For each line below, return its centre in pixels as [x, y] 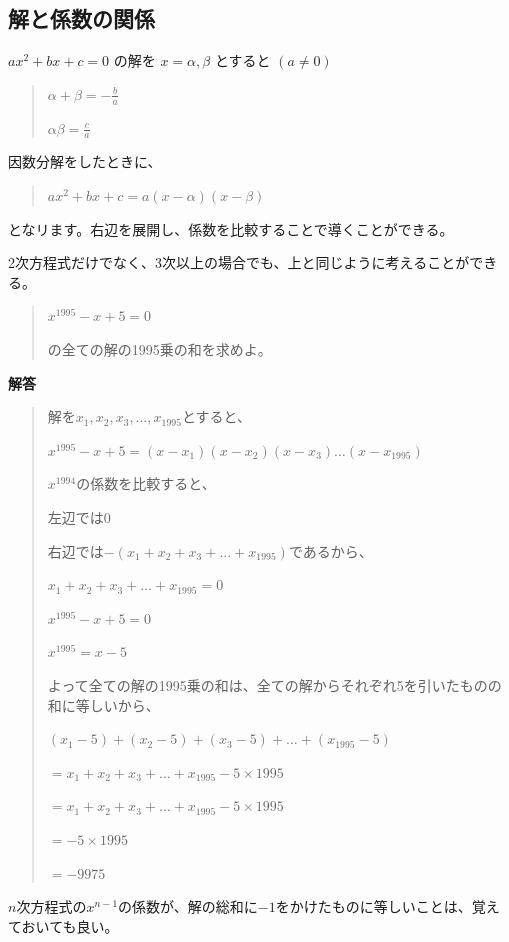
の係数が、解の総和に [188, 906]
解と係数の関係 [81, 18]
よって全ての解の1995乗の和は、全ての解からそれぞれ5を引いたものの [274, 684]
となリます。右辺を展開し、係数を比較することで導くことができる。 [231, 228]
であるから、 [330, 550]
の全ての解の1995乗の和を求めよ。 [159, 349]
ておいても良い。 [63, 925]
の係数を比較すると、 [146, 483]
